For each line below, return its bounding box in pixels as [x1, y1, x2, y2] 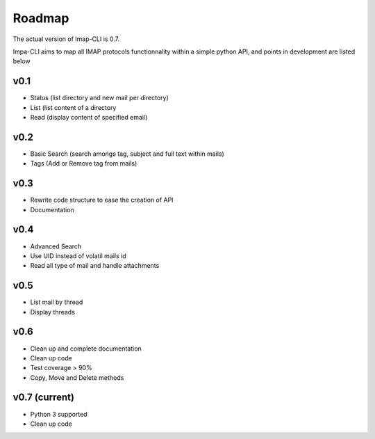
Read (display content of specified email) [30, 113, 148, 122]
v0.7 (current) [12, 392, 74, 404]
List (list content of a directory [30, 103, 117, 111]
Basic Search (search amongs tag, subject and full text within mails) [30, 150, 225, 158]
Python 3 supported [30, 410, 87, 418]
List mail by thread [30, 298, 83, 306]
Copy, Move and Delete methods [30, 373, 124, 382]
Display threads [30, 308, 76, 316]
